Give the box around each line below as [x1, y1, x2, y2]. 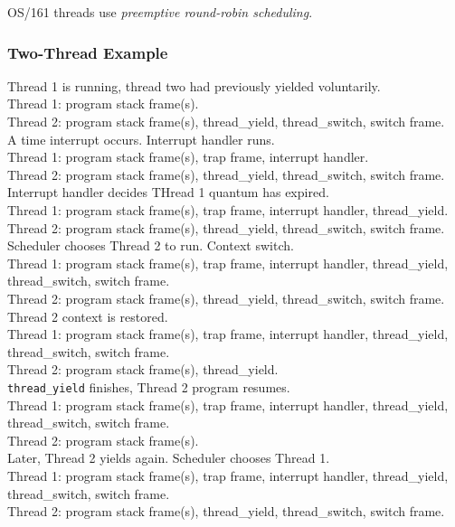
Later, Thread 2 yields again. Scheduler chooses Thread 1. [7, 448, 330, 467]
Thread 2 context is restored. [7, 306, 168, 325]
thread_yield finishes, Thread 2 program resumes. [7, 377, 290, 396]
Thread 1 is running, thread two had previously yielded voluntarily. [7, 76, 381, 95]
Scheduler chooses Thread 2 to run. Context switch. [7, 236, 294, 255]
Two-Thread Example [7, 41, 168, 63]
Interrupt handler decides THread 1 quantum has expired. [7, 183, 329, 202]
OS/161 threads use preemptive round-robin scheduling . [7, 3, 313, 21]
